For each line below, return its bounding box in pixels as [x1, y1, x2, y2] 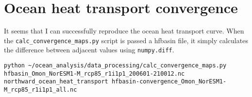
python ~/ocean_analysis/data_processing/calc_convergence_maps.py [4, 62, 227, 69]
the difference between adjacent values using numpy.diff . [4, 45, 174, 55]
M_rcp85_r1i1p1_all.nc [4, 86, 77, 93]
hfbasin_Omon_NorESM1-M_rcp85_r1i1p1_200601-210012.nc [4, 70, 185, 77]
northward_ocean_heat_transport [4, 78, 108, 85]
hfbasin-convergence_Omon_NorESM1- [111, 78, 227, 85]
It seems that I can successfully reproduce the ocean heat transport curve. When [4, 26, 244, 36]
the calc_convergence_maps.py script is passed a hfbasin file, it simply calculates [4, 35, 248, 45]
